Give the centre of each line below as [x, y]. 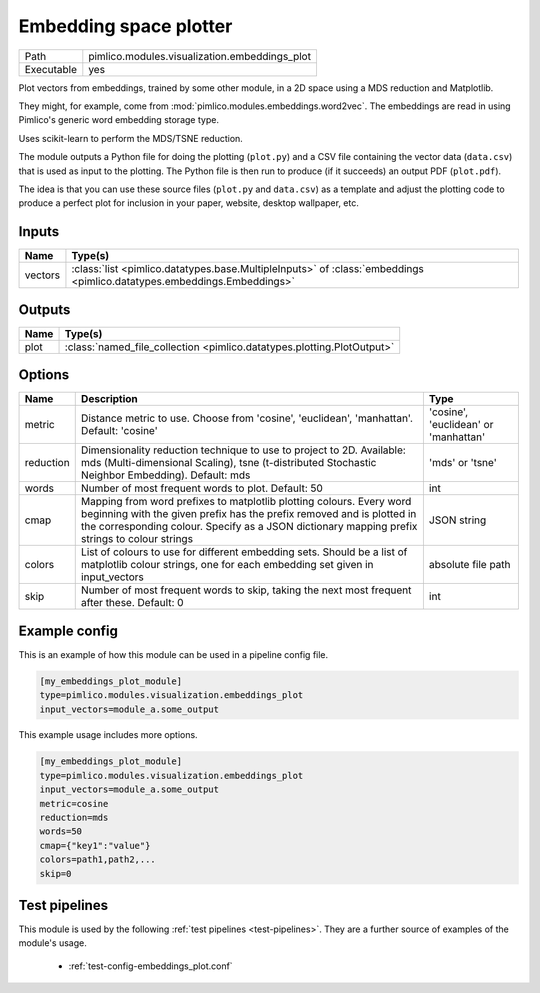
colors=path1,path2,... [98, 859]
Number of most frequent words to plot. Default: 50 [202, 488]
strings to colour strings [137, 539]
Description [109, 399]
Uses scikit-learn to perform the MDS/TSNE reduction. [131, 138]
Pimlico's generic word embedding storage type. [119, 120]
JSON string [457, 520]
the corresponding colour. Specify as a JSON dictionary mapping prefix [249, 527]
